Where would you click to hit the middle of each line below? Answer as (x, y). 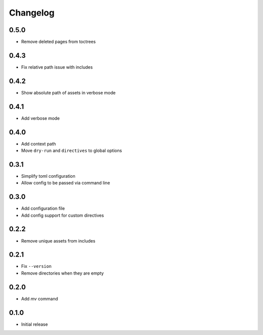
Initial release (35, 324)
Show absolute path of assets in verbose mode (68, 93)
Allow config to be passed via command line (66, 183)
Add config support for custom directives (63, 215)
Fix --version (37, 266)
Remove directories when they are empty (63, 273)
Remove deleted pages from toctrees (58, 42)
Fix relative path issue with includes (57, 67)
